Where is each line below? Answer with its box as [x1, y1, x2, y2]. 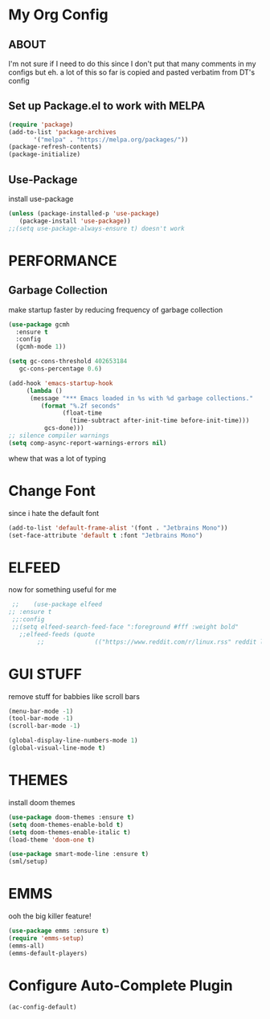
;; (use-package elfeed [11, 600, 103, 608]
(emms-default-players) [8, 949, 88, 957]
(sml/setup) [8, 857, 48, 866]
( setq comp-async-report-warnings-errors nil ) [8, 439, 167, 447]
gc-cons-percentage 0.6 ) [18, 365, 103, 373]
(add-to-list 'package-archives [8, 128, 117, 136]
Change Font [8, 481, 96, 500]
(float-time [62, 409, 103, 417]
